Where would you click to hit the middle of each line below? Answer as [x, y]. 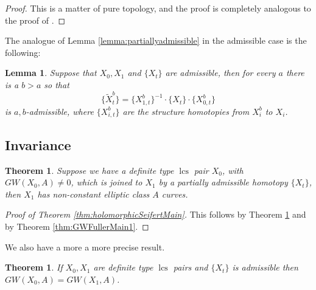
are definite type [123, 267]
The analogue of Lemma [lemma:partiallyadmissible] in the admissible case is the [156, 40]
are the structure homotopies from [186, 111]
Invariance [38, 144]
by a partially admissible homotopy [223, 182]
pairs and [191, 267]
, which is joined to [107, 182]
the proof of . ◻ [35, 20]
